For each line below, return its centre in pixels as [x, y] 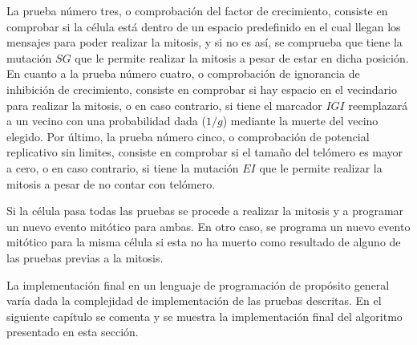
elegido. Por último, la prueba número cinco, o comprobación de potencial [188, 136]
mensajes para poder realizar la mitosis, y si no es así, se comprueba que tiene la [204, 42]
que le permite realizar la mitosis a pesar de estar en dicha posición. [242, 57]
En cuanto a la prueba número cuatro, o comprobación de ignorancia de [183, 73]
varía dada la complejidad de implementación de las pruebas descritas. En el [194, 300]
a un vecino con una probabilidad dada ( [106, 121]
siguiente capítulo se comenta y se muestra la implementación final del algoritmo [204, 316]
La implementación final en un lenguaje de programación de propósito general [198, 284]
